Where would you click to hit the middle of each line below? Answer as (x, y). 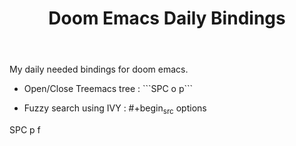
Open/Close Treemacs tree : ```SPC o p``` (108, 89)
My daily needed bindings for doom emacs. (99, 69)
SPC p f (25, 129)
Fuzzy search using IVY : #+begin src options (115, 109)
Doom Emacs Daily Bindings (167, 18)
